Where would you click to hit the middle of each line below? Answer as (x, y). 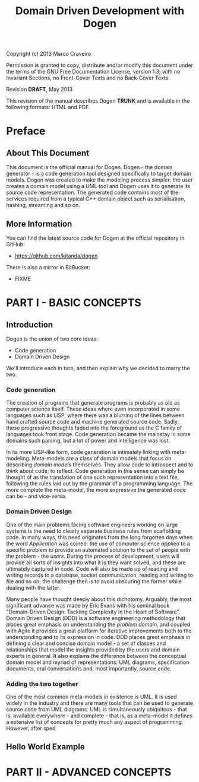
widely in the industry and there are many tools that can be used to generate (100, 703)
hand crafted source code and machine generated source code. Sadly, (93, 422)
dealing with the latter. (33, 587)
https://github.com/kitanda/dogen (56, 256)
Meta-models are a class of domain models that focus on (102, 459)
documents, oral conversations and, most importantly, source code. (89, 668)
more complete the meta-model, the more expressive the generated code (96, 490)
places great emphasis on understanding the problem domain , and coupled (98, 624)
